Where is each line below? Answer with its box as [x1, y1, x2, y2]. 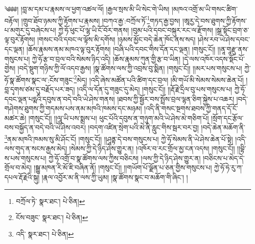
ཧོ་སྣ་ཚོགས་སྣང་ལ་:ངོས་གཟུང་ [4, 74, 74, 85]
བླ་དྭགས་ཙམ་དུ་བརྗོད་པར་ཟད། [4, 84, 75, 94]
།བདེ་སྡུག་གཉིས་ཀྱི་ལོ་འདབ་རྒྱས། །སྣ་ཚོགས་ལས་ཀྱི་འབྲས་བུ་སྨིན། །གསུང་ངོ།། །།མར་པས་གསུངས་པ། [18, 63, 242, 73]
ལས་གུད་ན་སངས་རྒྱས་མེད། [4, 143, 67, 154]
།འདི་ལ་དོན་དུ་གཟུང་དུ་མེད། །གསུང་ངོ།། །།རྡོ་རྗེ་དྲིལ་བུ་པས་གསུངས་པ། [77, 84, 232, 94]
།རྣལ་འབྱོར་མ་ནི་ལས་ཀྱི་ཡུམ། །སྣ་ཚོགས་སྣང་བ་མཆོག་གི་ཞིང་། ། [42, 172, 188, 182]
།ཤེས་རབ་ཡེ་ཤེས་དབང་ [197, 34, 250, 44]
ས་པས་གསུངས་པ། [4, 153, 46, 163]
